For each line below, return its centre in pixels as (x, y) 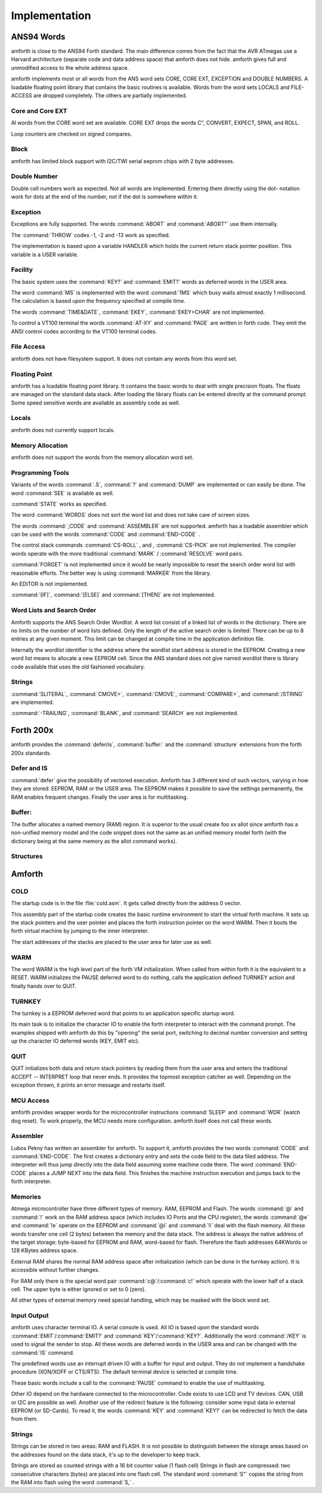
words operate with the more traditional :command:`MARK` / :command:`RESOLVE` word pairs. (127, 553)
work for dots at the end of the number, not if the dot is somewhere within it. (105, 197)
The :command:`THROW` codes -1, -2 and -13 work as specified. (91, 235)
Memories (26, 1197)
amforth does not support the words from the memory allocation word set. (102, 457)
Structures (27, 856)
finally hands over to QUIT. (44, 986)
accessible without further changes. (55, 1270)
